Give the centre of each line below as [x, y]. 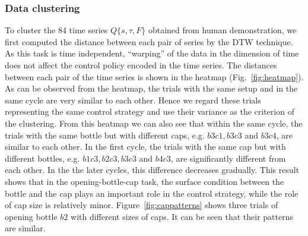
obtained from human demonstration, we [222, 30]
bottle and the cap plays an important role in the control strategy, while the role [152, 193]
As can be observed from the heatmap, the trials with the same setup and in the [151, 88]
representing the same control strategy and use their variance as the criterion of [150, 111]
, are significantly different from [228, 158]
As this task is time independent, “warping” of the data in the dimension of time [152, 53]
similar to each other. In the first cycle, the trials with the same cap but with [145, 147]
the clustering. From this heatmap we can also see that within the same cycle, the [154, 123]
